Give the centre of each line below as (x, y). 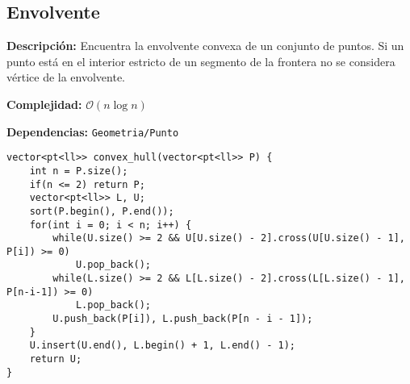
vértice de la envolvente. (66, 77)
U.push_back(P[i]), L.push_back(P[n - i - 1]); (183, 319)
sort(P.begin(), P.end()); (102, 211)
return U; (56, 359)
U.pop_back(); (113, 265)
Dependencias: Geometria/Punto (93, 131)
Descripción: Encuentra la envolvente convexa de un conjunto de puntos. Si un (205, 46)
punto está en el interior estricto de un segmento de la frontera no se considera (201, 61)
